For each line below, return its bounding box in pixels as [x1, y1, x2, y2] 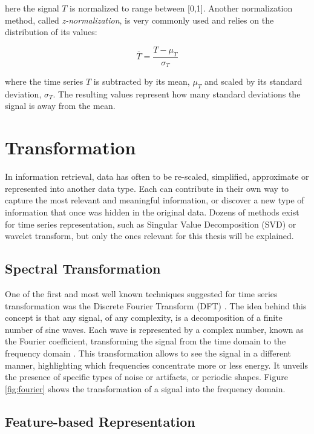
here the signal [5, 2, 59, 14]
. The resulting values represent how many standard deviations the [53, 87, 301, 100]
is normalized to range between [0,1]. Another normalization [70, 2, 293, 14]
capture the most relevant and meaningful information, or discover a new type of [5, 194, 304, 206]
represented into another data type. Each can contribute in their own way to [5, 182, 289, 194]
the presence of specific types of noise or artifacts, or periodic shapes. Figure [5, 370, 289, 383]
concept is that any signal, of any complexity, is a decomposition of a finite [5, 311, 283, 324]
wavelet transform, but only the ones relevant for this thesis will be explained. [5, 229, 294, 242]
